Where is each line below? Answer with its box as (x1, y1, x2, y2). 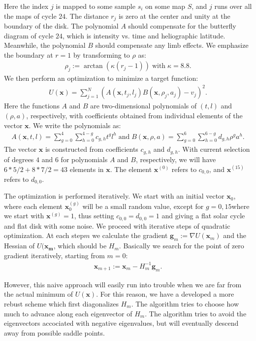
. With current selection (178, 144, 250, 154)
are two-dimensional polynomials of (90, 101, 197, 111)
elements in (69, 164, 104, 174)
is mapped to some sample (56, 1, 135, 11)
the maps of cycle (4, 10, 57, 21)
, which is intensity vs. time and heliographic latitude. (63, 30, 225, 40)
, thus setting (74, 210, 114, 221)
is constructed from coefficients (45, 144, 138, 154)
